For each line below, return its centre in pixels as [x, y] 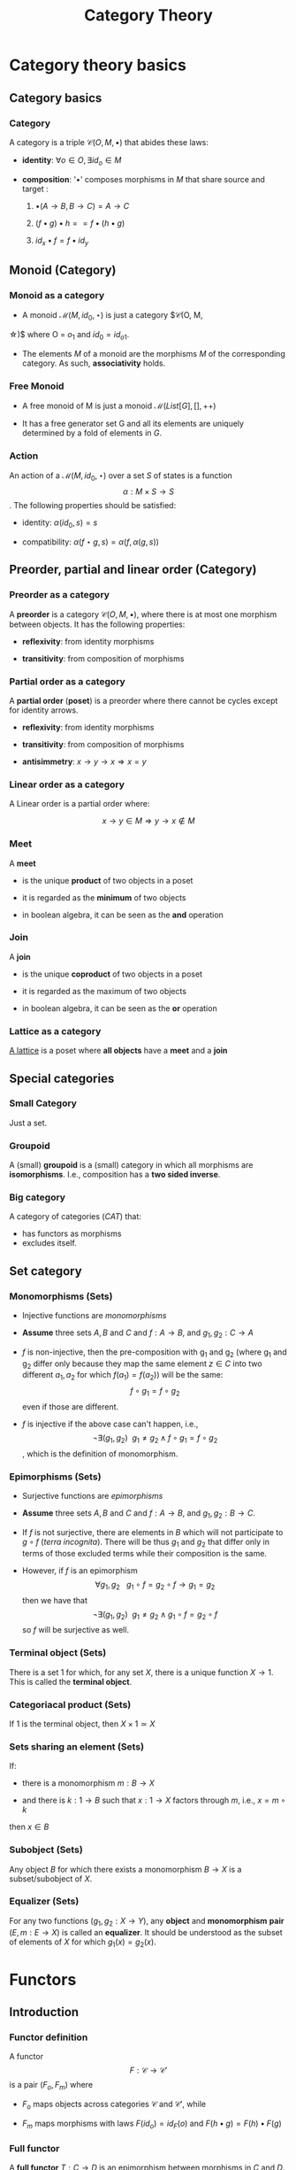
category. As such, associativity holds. [94, 363]
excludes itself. [49, 1243]
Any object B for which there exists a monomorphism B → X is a [125, 1869]
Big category [38, 1198]
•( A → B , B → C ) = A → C [82, 205]
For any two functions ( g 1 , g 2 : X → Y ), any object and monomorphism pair [147, 1922]
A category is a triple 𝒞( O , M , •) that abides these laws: [109, 142]
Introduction [44, 2012]
